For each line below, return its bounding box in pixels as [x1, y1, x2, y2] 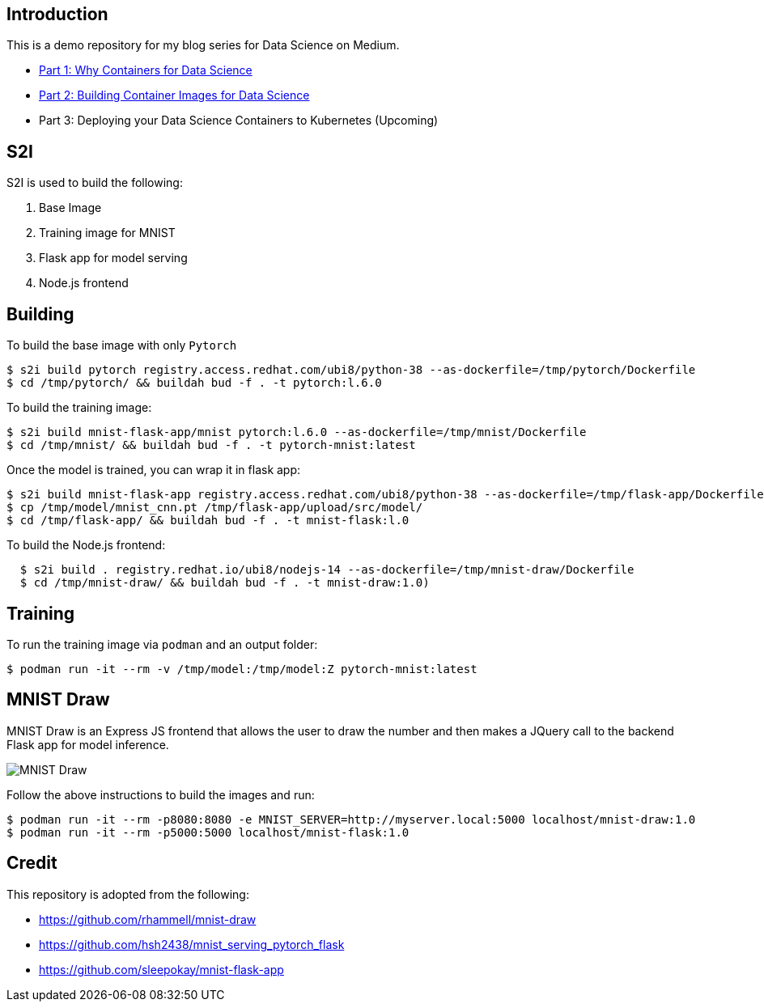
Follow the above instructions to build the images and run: [6, 787, 315, 802]
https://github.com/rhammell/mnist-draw [39, 912, 257, 926]
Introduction [6, 4, 108, 24]
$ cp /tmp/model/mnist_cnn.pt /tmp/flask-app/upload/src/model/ [6, 501, 423, 515]
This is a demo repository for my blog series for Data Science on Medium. [6, 38, 400, 53]
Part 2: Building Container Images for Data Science [39, 88, 310, 103]
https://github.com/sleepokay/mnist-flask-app [39, 962, 284, 976]
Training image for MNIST [39, 226, 176, 240]
